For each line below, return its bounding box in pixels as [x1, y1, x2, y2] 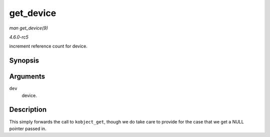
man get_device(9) [9, 25, 48, 31]
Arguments [9, 72, 45, 81]
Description [9, 105, 47, 114]
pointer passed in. [9, 125, 47, 131]
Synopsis [9, 56, 39, 65]
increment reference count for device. [9, 43, 87, 49]
